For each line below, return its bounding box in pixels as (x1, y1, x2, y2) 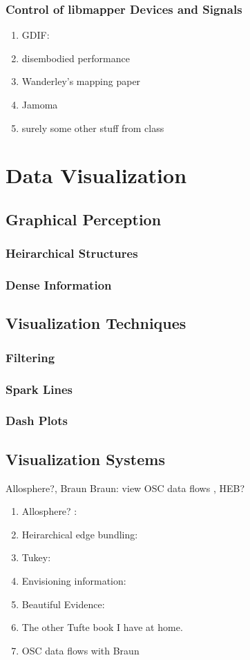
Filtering (6, 348, 55, 366)
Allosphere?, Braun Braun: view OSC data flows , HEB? (6, 480, 244, 495)
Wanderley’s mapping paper (21, 74, 141, 88)
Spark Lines (6, 380, 73, 397)
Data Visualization (6, 161, 187, 189)
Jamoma (21, 97, 58, 111)
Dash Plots (6, 412, 68, 429)
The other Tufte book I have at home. (21, 620, 183, 634)
